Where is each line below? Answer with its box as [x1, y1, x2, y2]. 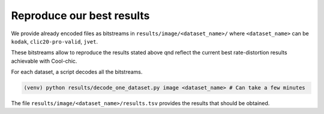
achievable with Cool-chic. [11, 57, 77, 64]
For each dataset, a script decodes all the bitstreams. [11, 69, 143, 76]
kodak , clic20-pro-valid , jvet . [11, 38, 98, 45]
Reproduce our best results [11, 9, 150, 22]
